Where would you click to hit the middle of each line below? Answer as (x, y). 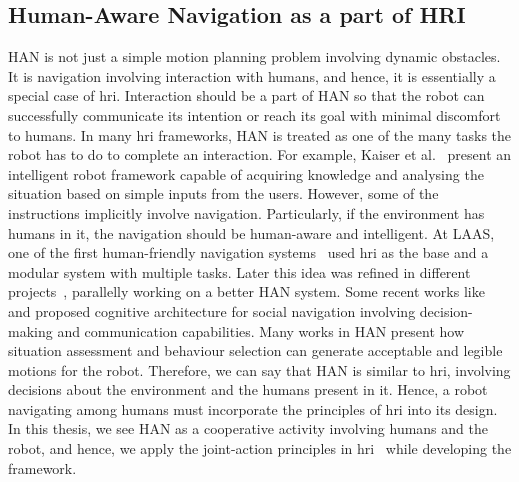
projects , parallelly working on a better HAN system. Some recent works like (246, 291)
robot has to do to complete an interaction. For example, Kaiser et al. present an (260, 154)
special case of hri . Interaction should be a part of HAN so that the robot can (246, 95)
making (30, 330)
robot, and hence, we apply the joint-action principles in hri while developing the (260, 448)
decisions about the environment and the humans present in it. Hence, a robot (248, 389)
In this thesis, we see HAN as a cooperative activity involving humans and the (248, 428)
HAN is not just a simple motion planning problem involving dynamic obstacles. (254, 56)
